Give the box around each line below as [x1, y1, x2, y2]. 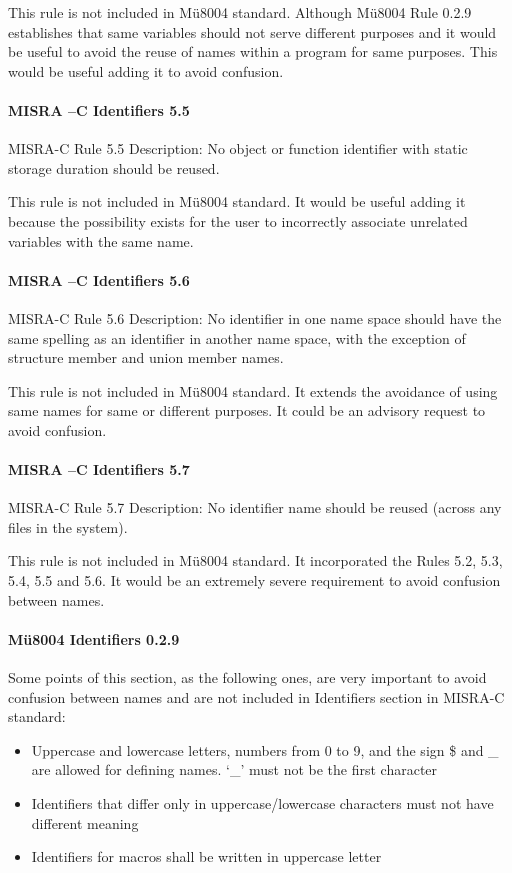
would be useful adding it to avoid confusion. [8, 60, 284, 81]
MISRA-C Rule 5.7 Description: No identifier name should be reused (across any [8, 497, 502, 518]
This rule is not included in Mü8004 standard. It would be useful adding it [8, 191, 466, 212]
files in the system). [8, 516, 128, 537]
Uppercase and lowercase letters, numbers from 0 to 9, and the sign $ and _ [31, 739, 499, 760]
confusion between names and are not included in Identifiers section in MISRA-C [8, 686, 505, 707]
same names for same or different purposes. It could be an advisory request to [8, 400, 486, 421]
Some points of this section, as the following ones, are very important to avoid [8, 667, 487, 688]
